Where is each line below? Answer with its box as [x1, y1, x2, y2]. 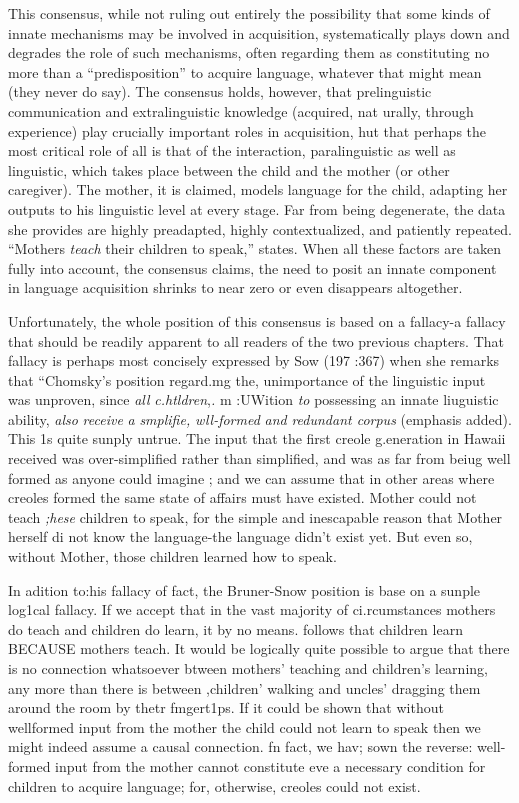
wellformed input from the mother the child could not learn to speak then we [8, 716, 481, 737]
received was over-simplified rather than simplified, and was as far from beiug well [8, 448, 511, 469]
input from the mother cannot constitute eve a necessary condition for [55, 755, 486, 776]
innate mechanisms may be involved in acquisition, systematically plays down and [8, 22, 510, 43]
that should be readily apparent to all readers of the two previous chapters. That [8, 330, 505, 351]
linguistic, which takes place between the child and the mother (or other [8, 159, 450, 180]
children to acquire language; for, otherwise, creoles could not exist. [8, 775, 421, 796]
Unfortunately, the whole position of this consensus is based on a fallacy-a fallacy [8, 310, 506, 331]
